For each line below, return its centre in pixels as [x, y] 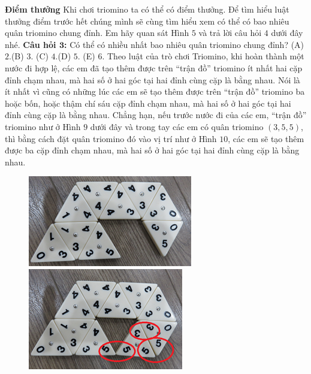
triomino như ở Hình [43, 126]
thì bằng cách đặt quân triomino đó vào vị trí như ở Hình [111, 138]
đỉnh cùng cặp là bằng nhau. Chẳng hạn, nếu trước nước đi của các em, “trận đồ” [156, 115]
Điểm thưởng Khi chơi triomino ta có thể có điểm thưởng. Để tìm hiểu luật [147, 9]
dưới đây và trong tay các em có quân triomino [177, 126]
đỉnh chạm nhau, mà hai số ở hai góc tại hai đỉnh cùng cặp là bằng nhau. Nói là [153, 79]
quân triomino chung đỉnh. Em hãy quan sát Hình [97, 33]
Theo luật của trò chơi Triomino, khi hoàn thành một [206, 56]
